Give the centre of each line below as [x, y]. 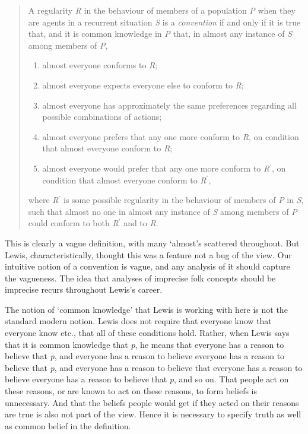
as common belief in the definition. [68, 425]
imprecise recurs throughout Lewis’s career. [84, 289]
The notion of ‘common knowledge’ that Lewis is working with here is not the [146, 309]
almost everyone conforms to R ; [100, 65]
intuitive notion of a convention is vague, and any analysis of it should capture [147, 266]
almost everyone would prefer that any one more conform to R [156, 168]
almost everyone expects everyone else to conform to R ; [143, 85]
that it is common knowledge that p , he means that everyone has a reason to [145, 344]
